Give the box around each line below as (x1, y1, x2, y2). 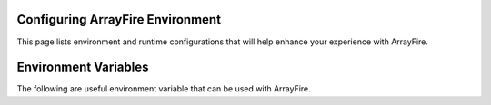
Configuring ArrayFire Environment (16, 12, 222, 27)
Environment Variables (16, 60, 149, 75)
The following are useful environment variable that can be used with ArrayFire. (16, 83, 311, 94)
